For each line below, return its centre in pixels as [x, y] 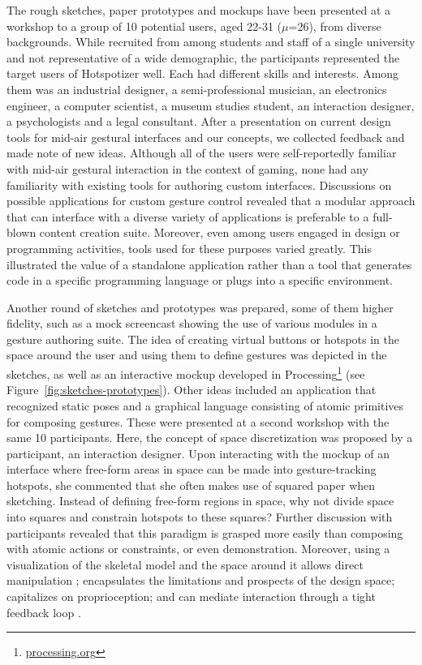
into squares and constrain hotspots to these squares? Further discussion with [200, 517]
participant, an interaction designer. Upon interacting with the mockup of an [198, 453]
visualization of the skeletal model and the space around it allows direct [185, 564]
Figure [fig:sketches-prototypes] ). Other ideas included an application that [192, 390]
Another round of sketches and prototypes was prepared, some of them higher [200, 307]
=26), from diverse [335, 26]
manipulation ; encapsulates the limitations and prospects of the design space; [201, 580]
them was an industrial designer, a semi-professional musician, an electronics [197, 89]
